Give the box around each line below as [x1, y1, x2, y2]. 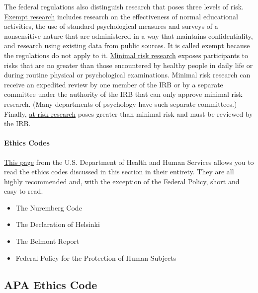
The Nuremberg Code [15, 202, 82, 213]
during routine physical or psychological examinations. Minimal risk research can [4, 70, 251, 80]
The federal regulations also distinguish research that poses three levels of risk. [4, 1, 244, 11]
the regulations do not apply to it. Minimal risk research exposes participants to [4, 50, 249, 60]
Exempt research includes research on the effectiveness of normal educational [4, 11, 238, 21]
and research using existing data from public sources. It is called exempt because [4, 40, 250, 51]
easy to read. [4, 186, 43, 196]
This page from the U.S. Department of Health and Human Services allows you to [4, 156, 254, 167]
